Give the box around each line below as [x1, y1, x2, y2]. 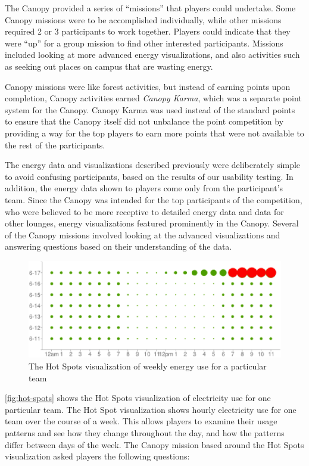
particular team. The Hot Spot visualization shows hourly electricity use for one [5, 403, 296, 415]
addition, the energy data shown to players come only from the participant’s [5, 182, 283, 194]
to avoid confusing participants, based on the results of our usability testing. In [5, 170, 294, 182]
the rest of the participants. [5, 138, 105, 151]
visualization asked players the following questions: [5, 450, 190, 462]
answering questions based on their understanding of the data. [5, 240, 232, 253]
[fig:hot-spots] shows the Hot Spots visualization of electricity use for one [5, 392, 271, 404]
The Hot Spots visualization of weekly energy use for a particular [29, 359, 267, 372]
